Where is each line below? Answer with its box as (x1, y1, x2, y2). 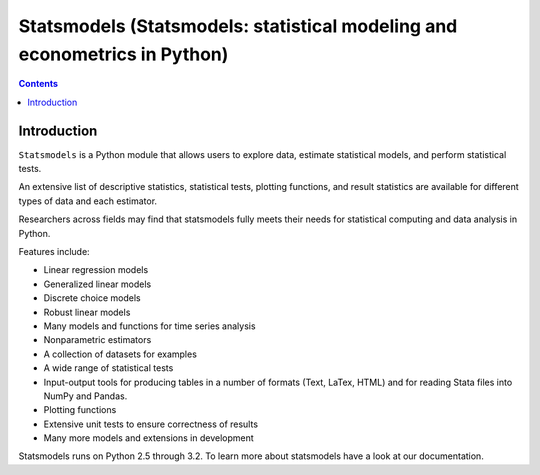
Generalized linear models (43, 278, 152, 290)
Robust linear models (43, 306, 131, 318)
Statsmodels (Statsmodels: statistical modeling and (18, 15, 458, 37)
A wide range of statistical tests (43, 362, 174, 374)
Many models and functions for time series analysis (43, 320, 256, 332)
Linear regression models (43, 264, 149, 276)
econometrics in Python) (18, 43, 229, 65)
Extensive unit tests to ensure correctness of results (43, 418, 259, 430)
